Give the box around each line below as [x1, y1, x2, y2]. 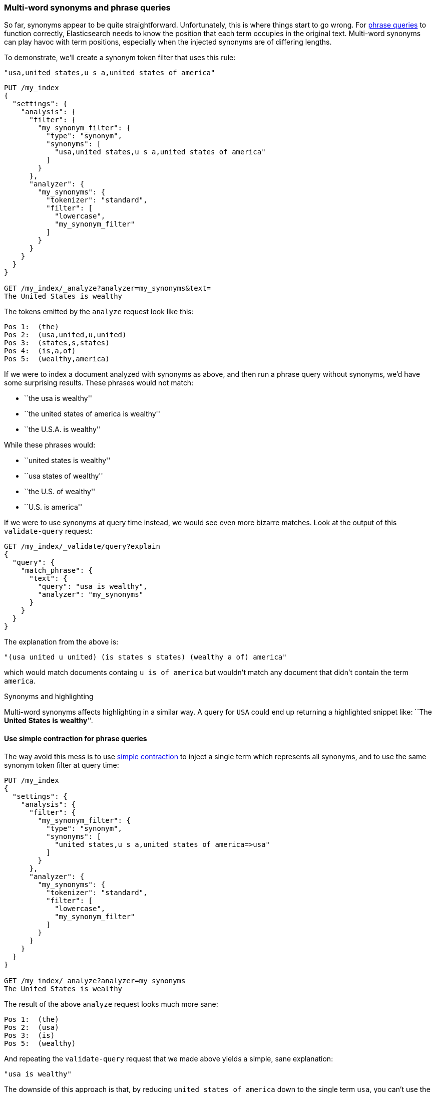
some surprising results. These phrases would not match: [4, 378, 194, 387]
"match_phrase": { [21, 566, 93, 575]
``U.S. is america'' [24, 503, 83, 512]
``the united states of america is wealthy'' [24, 409, 161, 418]
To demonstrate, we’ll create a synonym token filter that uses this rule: [4, 53, 236, 62]
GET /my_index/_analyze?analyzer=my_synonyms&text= [4, 284, 211, 293]
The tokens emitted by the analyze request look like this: [4, 307, 194, 316]
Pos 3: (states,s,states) [4, 339, 110, 347]
